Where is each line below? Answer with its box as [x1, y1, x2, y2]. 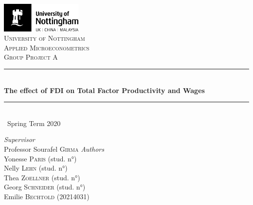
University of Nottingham [4, 33, 85, 43]
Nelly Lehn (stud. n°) [4, 163, 68, 173]
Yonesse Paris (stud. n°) [4, 153, 77, 163]
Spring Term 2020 [7, 118, 61, 128]
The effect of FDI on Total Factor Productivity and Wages [4, 85, 205, 95]
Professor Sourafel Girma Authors [4, 144, 104, 154]
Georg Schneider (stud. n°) [4, 182, 86, 192]
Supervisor [4, 134, 35, 144]
